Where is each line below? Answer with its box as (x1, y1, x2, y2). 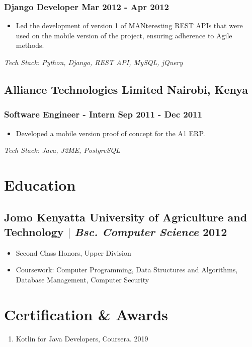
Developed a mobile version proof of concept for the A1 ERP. (16, 128, 205, 138)
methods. (16, 40, 44, 50)
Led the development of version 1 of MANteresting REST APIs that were (16, 20, 243, 31)
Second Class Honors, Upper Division (16, 247, 131, 258)
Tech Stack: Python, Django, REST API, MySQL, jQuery (4, 57, 183, 67)
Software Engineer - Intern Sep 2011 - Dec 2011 (4, 108, 202, 121)
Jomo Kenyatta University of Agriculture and (4, 209, 247, 224)
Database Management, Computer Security (16, 274, 149, 284)
